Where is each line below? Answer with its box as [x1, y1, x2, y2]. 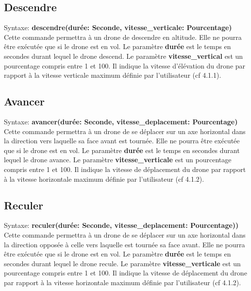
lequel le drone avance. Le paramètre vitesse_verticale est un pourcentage [4, 154, 232, 165]
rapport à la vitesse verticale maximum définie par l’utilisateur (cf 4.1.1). [4, 70, 221, 80]
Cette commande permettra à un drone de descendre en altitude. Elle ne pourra [4, 32, 242, 42]
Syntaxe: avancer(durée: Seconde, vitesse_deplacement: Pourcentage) [4, 116, 238, 126]
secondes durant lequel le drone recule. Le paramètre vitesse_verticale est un [4, 258, 241, 268]
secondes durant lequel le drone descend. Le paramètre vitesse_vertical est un [4, 51, 243, 61]
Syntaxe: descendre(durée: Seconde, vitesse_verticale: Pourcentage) [4, 22, 232, 33]
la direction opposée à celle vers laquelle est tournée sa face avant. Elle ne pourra [4, 239, 245, 249]
